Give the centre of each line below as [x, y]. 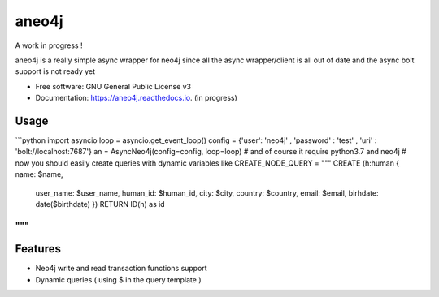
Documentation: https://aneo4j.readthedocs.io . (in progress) [136, 98]
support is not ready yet [55, 71]
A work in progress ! [49, 45]
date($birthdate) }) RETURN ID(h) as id [100, 204]
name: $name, [39, 174]
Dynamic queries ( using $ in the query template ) [119, 279]
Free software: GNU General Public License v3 [113, 86]
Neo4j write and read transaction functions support [121, 269]
